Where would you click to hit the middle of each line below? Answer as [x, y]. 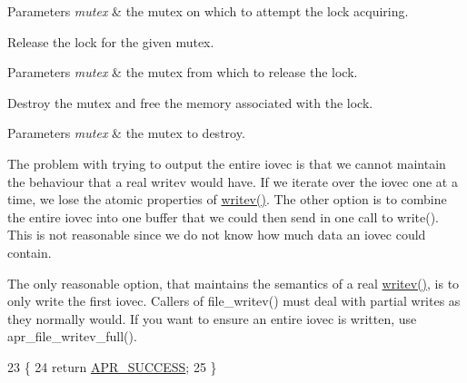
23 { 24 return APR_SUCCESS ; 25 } [112, 366]
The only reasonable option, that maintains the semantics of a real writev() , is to [233, 283]
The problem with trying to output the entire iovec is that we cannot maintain [227, 163]
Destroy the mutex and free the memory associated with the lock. [190, 102]
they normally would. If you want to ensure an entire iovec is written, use [212, 318]
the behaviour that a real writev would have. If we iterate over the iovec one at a [233, 181]
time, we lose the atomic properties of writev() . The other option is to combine [227, 199]
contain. [30, 252]
